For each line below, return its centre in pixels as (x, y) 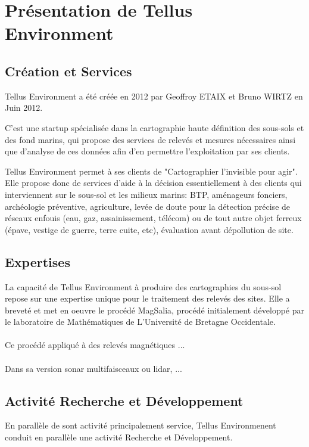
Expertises (38, 261)
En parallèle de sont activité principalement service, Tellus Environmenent (141, 425)
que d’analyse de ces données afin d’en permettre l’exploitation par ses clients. (147, 151)
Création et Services (68, 71)
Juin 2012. (24, 108)
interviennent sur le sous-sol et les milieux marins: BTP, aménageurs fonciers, (146, 194)
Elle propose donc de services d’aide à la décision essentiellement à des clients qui (153, 183)
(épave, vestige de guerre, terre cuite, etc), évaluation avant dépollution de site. (149, 229)
